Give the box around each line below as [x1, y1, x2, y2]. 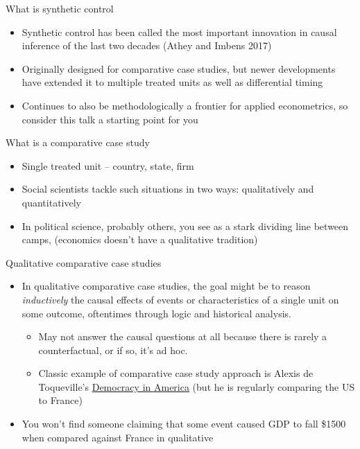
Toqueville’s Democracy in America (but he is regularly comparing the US [38, 379, 355, 394]
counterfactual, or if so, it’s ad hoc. [38, 342, 188, 357]
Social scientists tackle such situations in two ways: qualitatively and [22, 182, 314, 196]
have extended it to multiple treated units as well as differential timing [22, 75, 323, 89]
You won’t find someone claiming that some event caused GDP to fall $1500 [22, 416, 346, 431]
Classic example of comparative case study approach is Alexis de [38, 366, 314, 380]
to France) [38, 393, 83, 407]
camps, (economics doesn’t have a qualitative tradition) [22, 232, 258, 247]
